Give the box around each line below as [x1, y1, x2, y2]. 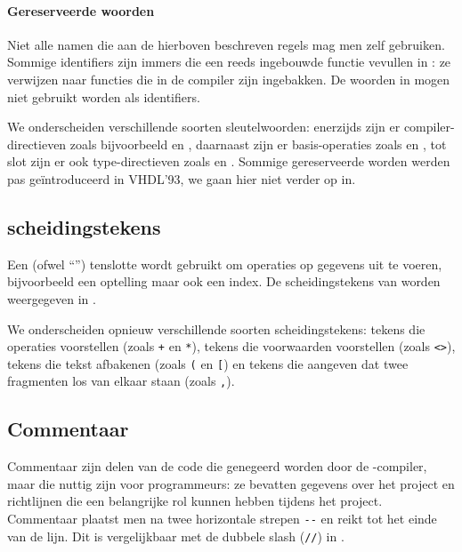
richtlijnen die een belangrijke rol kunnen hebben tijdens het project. [7, 492, 383, 510]
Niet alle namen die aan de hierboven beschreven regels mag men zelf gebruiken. [7, 35, 445, 53]
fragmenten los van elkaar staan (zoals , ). [7, 372, 235, 390]
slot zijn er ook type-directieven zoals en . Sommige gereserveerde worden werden [7, 152, 450, 171]
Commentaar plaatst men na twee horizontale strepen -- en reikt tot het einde [7, 509, 437, 528]
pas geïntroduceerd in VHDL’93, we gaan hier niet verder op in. [7, 169, 356, 188]
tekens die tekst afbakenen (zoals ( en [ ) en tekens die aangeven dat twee [7, 354, 409, 372]
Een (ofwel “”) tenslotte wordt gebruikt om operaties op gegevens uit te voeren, [7, 254, 442, 273]
